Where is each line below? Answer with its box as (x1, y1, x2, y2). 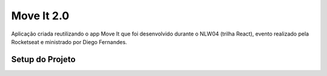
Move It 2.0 (11, 9, 70, 22)
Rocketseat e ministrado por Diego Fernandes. (11, 38, 127, 45)
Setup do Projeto (11, 54, 76, 65)
